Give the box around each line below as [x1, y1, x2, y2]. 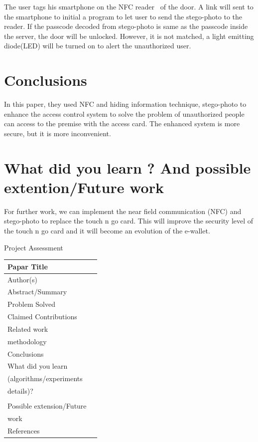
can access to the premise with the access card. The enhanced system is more [4, 118, 240, 129]
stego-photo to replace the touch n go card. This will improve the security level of [4, 216, 254, 226]
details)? [7, 386, 33, 396]
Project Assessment [4, 242, 63, 252]
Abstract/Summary [7, 286, 67, 297]
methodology [7, 336, 47, 346]
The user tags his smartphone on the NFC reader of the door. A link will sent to [4, 1, 254, 11]
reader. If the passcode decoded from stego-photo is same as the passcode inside [4, 21, 248, 31]
